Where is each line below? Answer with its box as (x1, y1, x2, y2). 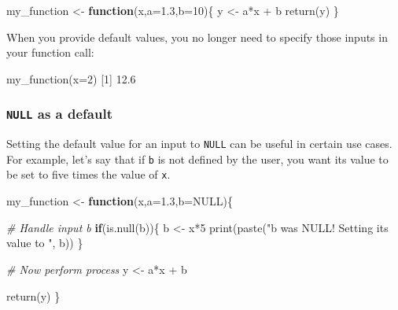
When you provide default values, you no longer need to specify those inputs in (6, 28, 388, 45)
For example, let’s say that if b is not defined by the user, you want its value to (6, 150, 389, 167)
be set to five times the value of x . (6, 166, 171, 183)
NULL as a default (6, 104, 112, 124)
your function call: (6, 44, 94, 61)
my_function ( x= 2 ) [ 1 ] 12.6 (6, 70, 136, 87)
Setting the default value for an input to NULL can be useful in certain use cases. (6, 135, 392, 152)
